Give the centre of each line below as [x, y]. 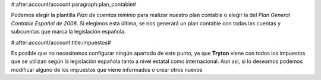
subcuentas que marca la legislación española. [68, 32]
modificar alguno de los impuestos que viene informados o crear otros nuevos [107, 69]
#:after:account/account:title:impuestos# [61, 42]
